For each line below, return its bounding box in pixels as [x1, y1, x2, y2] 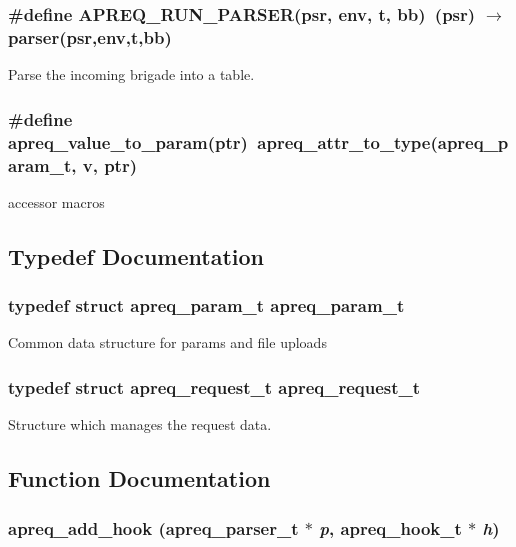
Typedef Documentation [8, 240, 264, 271]
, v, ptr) [71, 152, 137, 177]
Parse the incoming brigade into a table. [8, 64, 255, 85]
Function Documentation [8, 463, 271, 494]
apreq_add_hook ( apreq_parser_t [8, 515, 299, 540]
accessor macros [8, 191, 105, 212]
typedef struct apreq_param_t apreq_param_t [8, 293, 405, 318]
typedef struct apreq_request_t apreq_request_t [8, 374, 421, 399]
